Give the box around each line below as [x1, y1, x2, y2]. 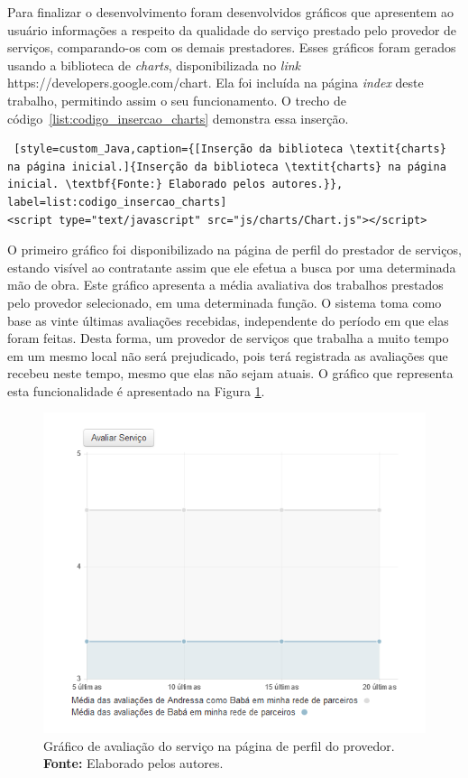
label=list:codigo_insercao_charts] [7, 195, 227, 208]
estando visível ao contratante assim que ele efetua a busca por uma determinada [7, 257, 456, 276]
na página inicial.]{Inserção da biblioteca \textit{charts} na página [7, 160, 446, 173]
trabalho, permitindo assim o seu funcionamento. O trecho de [7, 90, 347, 109]
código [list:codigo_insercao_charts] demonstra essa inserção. [7, 108, 349, 127]
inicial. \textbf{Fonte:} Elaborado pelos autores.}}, [7, 178, 344, 191]
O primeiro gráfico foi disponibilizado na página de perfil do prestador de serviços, [7, 240, 462, 259]
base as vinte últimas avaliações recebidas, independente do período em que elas [7, 310, 449, 329]
